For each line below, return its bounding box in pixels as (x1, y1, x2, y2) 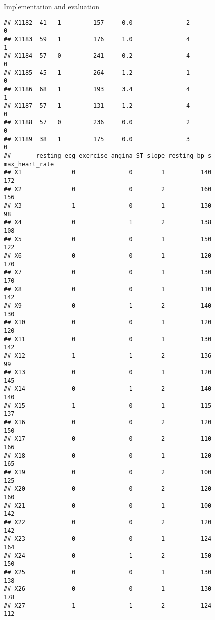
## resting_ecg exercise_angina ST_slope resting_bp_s (4, 152, 212, 160)
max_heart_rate (4, 160, 54, 168)
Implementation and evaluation (4, 1, 99, 11)
